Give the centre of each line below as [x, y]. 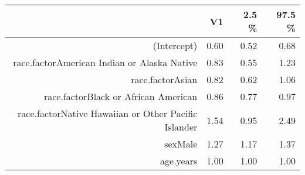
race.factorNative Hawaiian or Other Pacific [108, 113]
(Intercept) [175, 45]
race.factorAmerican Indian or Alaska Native [105, 62]
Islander [181, 127]
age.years [179, 161]
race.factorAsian [164, 79]
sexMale [181, 144]
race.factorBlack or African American [121, 96]
